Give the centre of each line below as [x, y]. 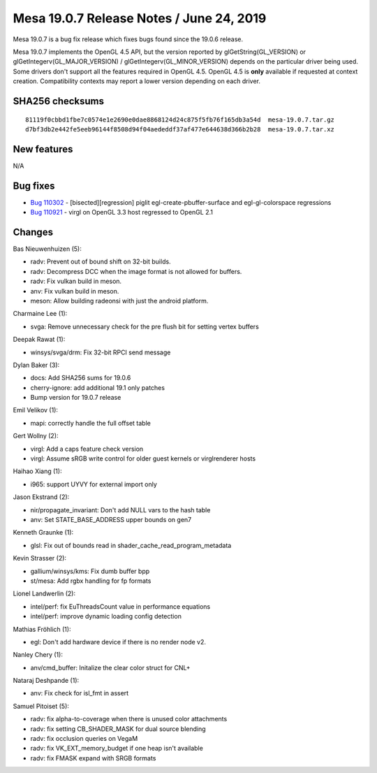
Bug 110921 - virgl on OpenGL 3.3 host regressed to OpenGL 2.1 [121, 212]
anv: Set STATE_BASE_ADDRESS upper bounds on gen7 [111, 520]
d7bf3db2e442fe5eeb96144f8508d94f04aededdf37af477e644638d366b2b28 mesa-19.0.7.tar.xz [180, 129]
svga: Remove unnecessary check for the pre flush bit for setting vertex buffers [145, 326]
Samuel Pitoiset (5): [41, 706]
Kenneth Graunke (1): [43, 533]
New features [43, 149]
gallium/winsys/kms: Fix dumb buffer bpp [90, 571]
